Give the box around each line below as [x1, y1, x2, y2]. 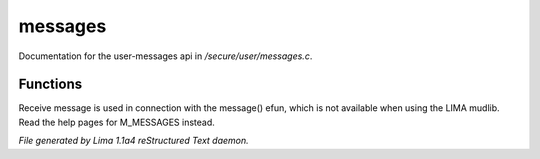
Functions [18, 76, 83, 93]
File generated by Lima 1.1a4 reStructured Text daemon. [18, 135, 249, 147]
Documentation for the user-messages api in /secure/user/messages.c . [18, 50, 313, 62]
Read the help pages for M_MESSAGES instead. [18, 116, 215, 128]
